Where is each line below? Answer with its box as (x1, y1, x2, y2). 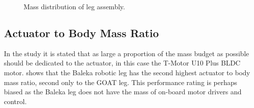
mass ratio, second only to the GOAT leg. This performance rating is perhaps (4, 77, 237, 87)
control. (4, 96, 27, 106)
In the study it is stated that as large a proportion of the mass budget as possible (4, 48, 249, 58)
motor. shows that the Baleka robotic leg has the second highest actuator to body (4, 67, 250, 77)
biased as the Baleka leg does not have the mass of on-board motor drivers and (4, 86, 242, 97)
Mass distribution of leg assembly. (24, 1, 125, 11)
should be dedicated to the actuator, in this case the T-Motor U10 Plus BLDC (4, 58, 241, 68)
